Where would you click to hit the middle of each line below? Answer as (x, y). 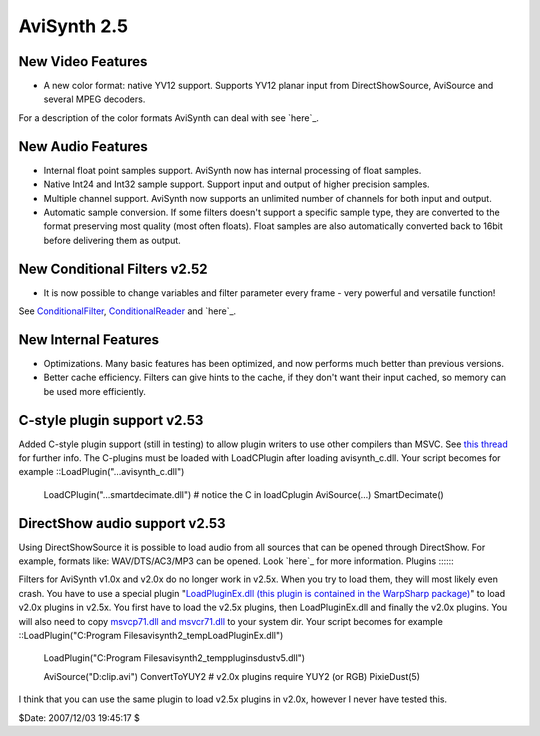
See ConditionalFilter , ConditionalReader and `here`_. (127, 311)
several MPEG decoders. (94, 99)
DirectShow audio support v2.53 (122, 523)
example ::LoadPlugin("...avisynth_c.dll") (101, 472)
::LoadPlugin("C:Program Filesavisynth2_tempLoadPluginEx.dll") (151, 636)
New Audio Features (83, 146)
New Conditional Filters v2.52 (113, 268)
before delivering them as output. (112, 240)
